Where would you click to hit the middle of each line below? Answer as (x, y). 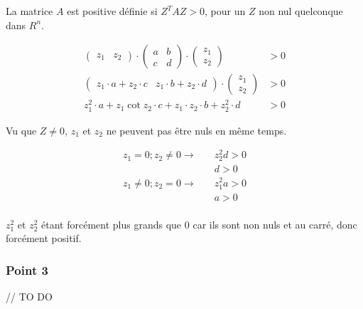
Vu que (21, 130)
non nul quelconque (301, 11)
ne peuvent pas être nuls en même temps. (196, 130)
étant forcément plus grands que (112, 224)
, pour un (225, 11)
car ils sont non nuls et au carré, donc (275, 224)
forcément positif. (44, 238)
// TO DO (29, 297)
